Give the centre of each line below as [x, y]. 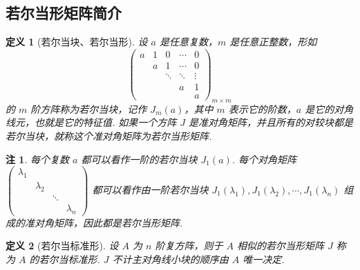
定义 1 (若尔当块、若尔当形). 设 [77, 42]
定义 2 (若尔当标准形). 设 [62, 246]
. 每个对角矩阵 [264, 159]
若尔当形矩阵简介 [64, 13]
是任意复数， [188, 42]
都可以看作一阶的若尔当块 [139, 159]
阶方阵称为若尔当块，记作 [89, 108]
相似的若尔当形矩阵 [281, 246]
